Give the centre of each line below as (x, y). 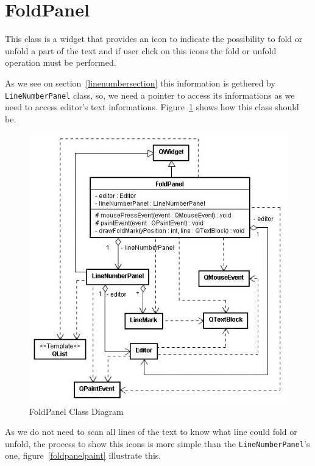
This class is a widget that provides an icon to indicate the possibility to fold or (154, 39)
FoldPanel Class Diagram (76, 411)
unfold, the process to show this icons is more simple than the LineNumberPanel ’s (157, 443)
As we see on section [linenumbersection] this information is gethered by (140, 83)
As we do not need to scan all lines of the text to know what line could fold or (151, 432)
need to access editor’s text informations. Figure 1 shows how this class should (152, 107)
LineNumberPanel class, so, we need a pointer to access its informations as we (150, 95)
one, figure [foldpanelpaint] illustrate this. (83, 455)
